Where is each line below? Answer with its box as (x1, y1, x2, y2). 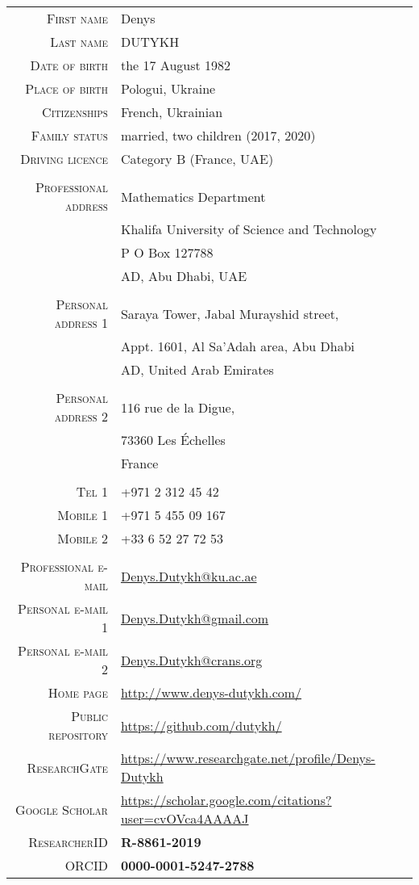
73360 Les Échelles (120, 430, 226, 449)
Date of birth (30, 56, 108, 74)
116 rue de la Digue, (120, 397, 235, 417)
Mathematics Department (120, 187, 266, 206)
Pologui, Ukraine (120, 79, 216, 98)
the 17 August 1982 (120, 56, 231, 74)
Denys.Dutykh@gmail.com (120, 608, 269, 627)
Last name (50, 32, 108, 51)
